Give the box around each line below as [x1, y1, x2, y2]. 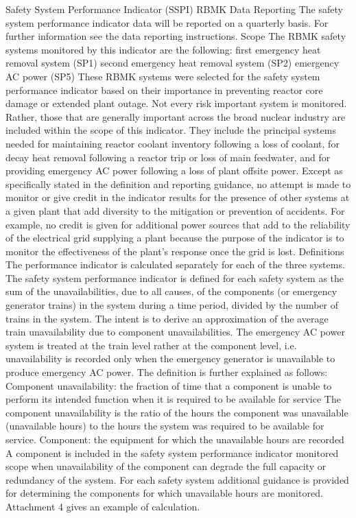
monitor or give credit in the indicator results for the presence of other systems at [5, 190, 350, 204]
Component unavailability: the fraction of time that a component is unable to [5, 378, 332, 392]
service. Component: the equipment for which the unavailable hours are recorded [5, 432, 344, 446]
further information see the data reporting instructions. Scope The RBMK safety [5, 29, 346, 43]
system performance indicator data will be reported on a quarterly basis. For [5, 15, 329, 30]
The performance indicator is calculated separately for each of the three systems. [5, 257, 345, 272]
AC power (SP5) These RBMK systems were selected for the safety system [5, 69, 320, 83]
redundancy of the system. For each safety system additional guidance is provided [5, 472, 349, 486]
